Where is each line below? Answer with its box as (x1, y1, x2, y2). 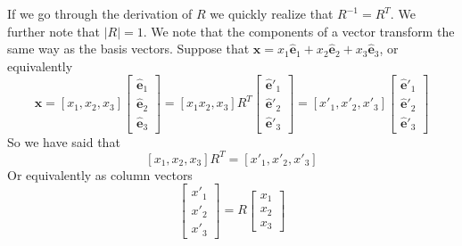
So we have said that (7, 132, 120, 151)
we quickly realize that (210, 4, 334, 22)
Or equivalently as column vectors (7, 165, 193, 184)
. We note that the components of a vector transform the (143, 21, 455, 40)
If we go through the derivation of (7, 4, 193, 22)
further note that (7, 21, 100, 40)
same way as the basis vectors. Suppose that (7, 39, 250, 58)
